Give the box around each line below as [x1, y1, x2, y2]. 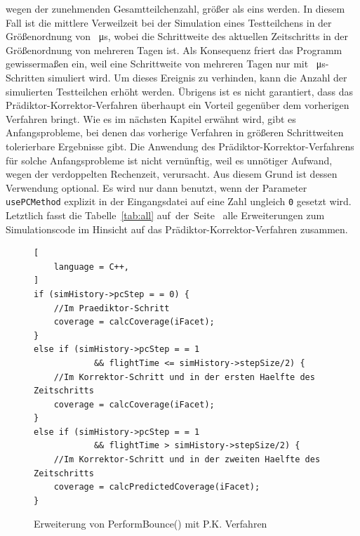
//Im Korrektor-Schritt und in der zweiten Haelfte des [53, 455, 321, 465]
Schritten [6, 70, 45, 84]
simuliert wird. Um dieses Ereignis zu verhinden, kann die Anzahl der [48, 70, 347, 84]
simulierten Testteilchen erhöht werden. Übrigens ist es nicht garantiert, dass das [6, 84, 354, 98]
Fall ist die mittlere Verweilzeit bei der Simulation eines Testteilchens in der [6, 15, 332, 30]
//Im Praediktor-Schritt [53, 303, 170, 313]
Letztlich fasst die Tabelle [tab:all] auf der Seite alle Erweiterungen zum [6, 207, 325, 222]
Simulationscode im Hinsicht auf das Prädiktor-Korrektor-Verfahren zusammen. [6, 221, 348, 236]
